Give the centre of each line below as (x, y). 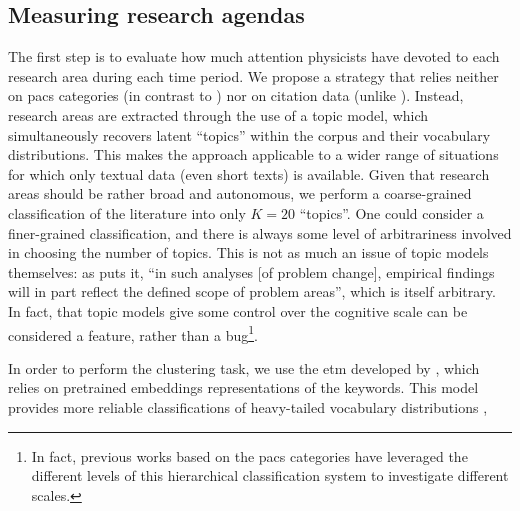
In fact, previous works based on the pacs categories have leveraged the (249, 455)
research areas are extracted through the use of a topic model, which (218, 114)
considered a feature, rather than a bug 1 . (133, 333)
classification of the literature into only (127, 212)
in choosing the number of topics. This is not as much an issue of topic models (248, 252)
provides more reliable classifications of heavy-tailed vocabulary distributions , (248, 406)
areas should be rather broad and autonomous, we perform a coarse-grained (240, 193)
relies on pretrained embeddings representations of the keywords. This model (243, 387)
